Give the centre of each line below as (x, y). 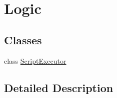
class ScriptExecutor (35, 60)
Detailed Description (59, 87)
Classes (23, 40)
